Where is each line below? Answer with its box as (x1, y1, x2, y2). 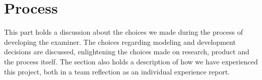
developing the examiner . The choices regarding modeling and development (4, 36, 236, 47)
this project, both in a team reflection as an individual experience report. (4, 66, 230, 76)
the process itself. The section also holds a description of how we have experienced (4, 56, 258, 66)
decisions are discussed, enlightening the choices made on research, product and (4, 46, 249, 57)
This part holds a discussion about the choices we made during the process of (4, 27, 243, 37)
